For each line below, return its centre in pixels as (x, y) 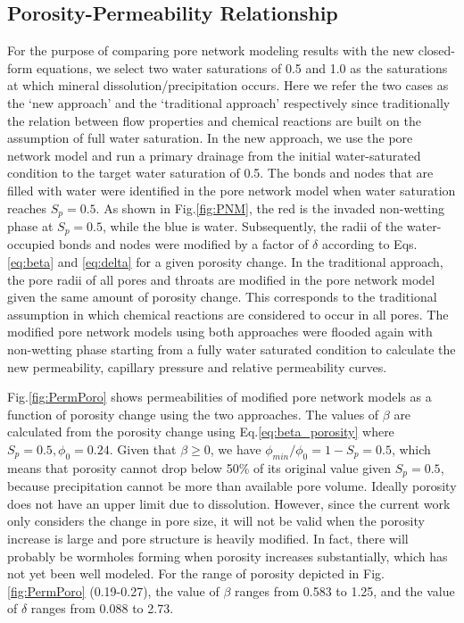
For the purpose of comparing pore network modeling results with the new (211, 50)
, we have (236, 449)
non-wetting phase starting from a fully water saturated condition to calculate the (232, 349)
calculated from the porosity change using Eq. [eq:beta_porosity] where (201, 432)
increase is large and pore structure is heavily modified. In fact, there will (208, 539)
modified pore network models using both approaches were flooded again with (220, 332)
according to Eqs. (369, 244)
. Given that (143, 449)
